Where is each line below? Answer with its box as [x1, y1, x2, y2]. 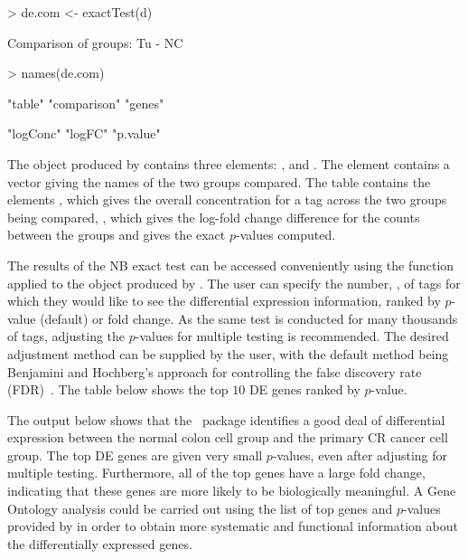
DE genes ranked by [248, 380, 360, 399]
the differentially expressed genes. [7, 534, 192, 553]
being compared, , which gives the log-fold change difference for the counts [7, 207, 420, 226]
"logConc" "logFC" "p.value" [7, 124, 161, 143]
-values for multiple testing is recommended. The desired [135, 327, 449, 346]
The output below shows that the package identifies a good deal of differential [7, 410, 445, 429]
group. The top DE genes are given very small [7, 445, 263, 464]
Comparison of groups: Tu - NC [7, 33, 183, 52]
